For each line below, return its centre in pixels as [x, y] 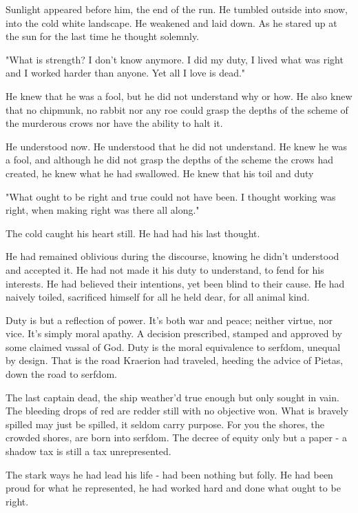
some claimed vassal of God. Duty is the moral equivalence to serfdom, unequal [173, 346]
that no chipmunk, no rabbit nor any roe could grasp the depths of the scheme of [177, 109]
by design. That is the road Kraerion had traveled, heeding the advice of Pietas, [175, 360]
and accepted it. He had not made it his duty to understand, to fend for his [165, 269]
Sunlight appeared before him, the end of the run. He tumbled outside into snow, [177, 9]
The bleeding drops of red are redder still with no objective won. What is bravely [177, 411]
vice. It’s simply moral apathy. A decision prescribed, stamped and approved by [174, 333]
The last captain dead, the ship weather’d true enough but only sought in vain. [172, 397]
